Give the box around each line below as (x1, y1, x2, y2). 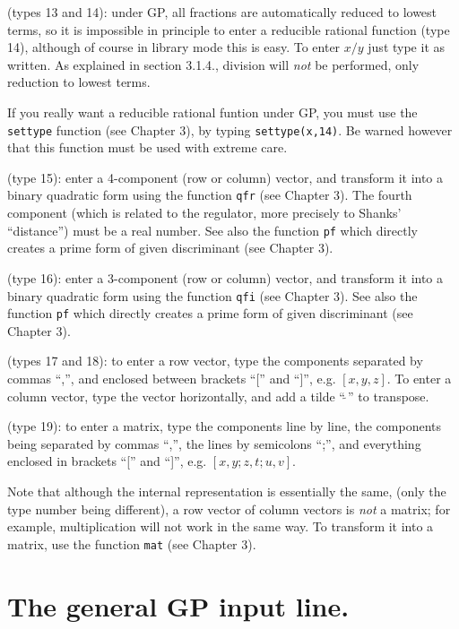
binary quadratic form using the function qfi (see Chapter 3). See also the (7, 286, 418, 305)
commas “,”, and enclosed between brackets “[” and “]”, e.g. (7, 369, 336, 387)
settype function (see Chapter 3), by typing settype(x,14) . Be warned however (7, 120, 453, 139)
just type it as (368, 38, 446, 56)
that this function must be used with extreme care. (7, 138, 288, 157)
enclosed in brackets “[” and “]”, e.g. (7, 452, 207, 470)
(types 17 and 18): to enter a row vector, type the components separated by (7, 351, 423, 370)
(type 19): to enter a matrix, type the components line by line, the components (7, 417, 441, 435)
